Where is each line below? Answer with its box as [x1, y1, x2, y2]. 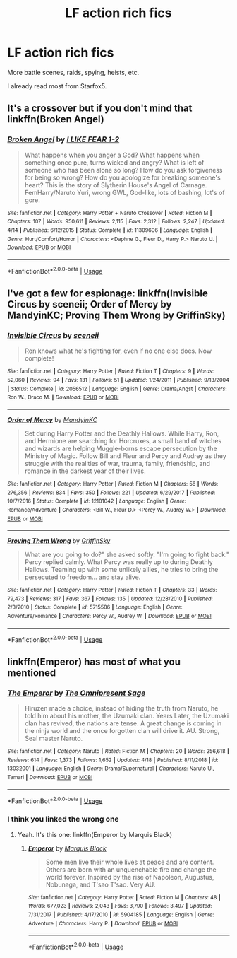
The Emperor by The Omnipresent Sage [7, 688, 146, 698]
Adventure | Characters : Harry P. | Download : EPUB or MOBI [28, 920, 178, 927]
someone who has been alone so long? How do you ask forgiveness [24, 165, 223, 174]
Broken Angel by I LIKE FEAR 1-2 [7, 134, 120, 144]
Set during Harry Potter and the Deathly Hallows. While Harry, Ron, [24, 429, 219, 438]
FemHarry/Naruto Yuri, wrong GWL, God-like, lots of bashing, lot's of [24, 188, 225, 197]
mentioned [7, 667, 56, 679]
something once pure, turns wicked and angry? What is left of [24, 158, 205, 167]
